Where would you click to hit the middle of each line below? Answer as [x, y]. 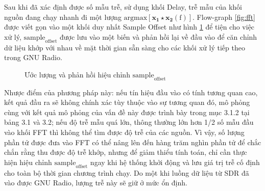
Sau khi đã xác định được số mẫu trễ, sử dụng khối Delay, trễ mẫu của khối [123, 7]
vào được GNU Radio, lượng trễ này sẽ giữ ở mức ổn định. [96, 183]
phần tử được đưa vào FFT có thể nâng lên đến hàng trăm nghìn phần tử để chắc [133, 142]
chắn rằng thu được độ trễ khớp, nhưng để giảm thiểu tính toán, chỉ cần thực [126, 152]
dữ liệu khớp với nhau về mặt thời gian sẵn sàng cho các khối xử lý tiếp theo [125, 47]
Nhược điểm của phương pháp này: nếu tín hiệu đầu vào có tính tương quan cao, [131, 92]
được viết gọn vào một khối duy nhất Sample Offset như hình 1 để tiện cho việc [129, 27]
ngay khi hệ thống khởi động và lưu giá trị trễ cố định [175, 162]
